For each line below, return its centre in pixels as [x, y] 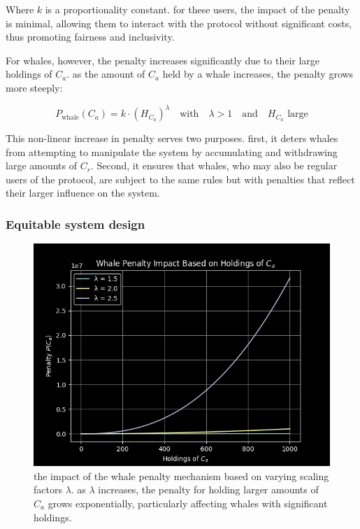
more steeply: [34, 87]
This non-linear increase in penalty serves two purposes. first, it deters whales [172, 138]
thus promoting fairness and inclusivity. [90, 37]
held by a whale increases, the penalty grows [258, 74]
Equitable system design [75, 224]
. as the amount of [106, 74]
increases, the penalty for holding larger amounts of [208, 489]
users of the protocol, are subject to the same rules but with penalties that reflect [180, 179]
